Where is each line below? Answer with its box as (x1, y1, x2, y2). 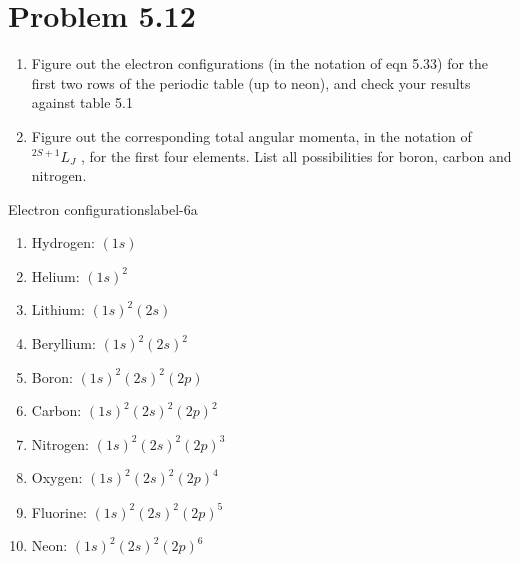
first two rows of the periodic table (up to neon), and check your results (31, 72, 471, 93)
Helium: (31, 265, 80, 286)
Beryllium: (31, 333, 96, 354)
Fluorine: (31, 501, 87, 522)
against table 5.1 (31, 92, 133, 113)
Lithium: (31, 299, 85, 320)
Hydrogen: (31, 232, 95, 253)
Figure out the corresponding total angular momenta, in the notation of (31, 125, 472, 146)
